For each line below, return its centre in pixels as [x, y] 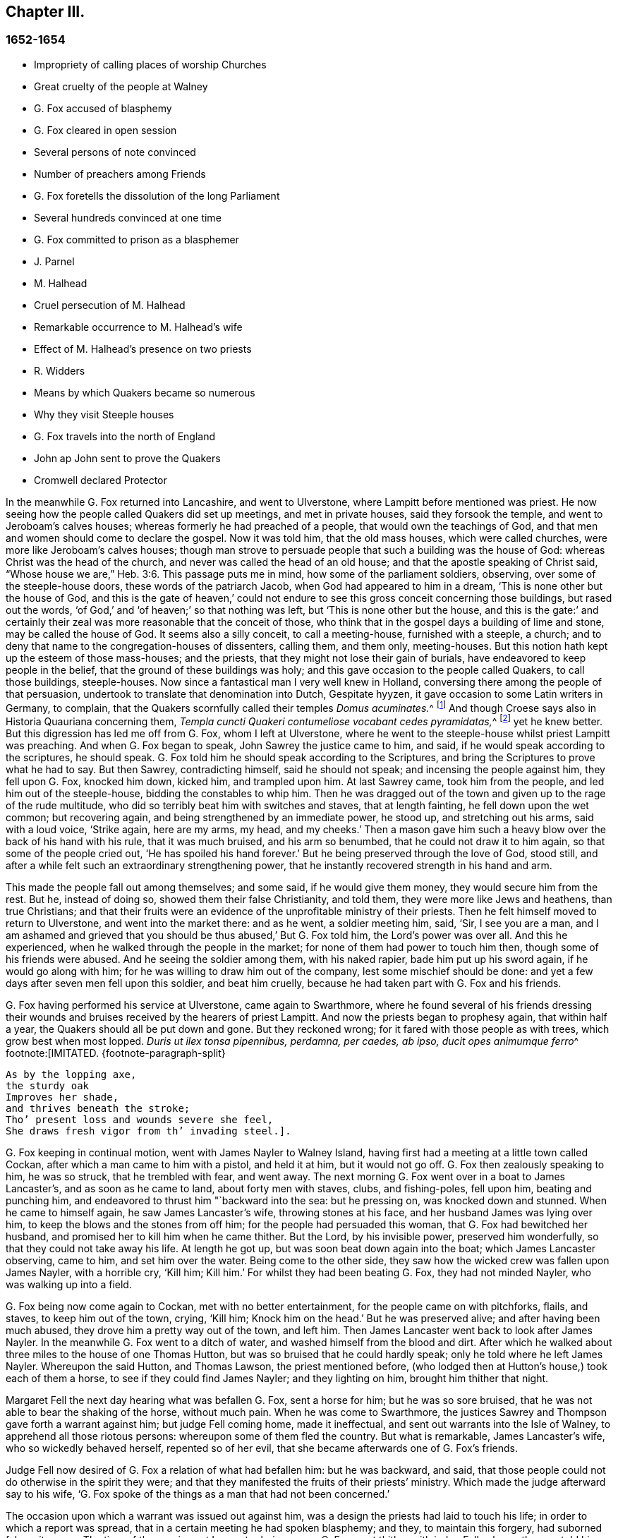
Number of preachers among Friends [120, 174]
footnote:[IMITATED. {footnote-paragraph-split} [116, 1053]
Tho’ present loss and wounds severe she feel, [140, 1120]
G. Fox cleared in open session [105, 130]
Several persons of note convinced [115, 152]
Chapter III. [46, 12]
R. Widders [60, 370]
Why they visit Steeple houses [104, 414]
